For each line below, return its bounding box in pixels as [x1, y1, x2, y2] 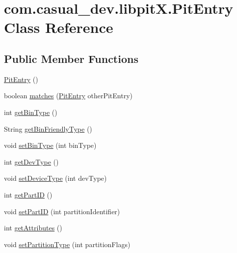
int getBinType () [4, 107, 57, 117]
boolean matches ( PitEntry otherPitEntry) [4, 90, 132, 101]
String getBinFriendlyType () [4, 123, 92, 134]
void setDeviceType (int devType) [4, 173, 107, 183]
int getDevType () [4, 156, 59, 167]
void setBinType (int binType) [4, 140, 97, 150]
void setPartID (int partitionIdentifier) [4, 206, 120, 216]
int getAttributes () [4, 223, 62, 233]
